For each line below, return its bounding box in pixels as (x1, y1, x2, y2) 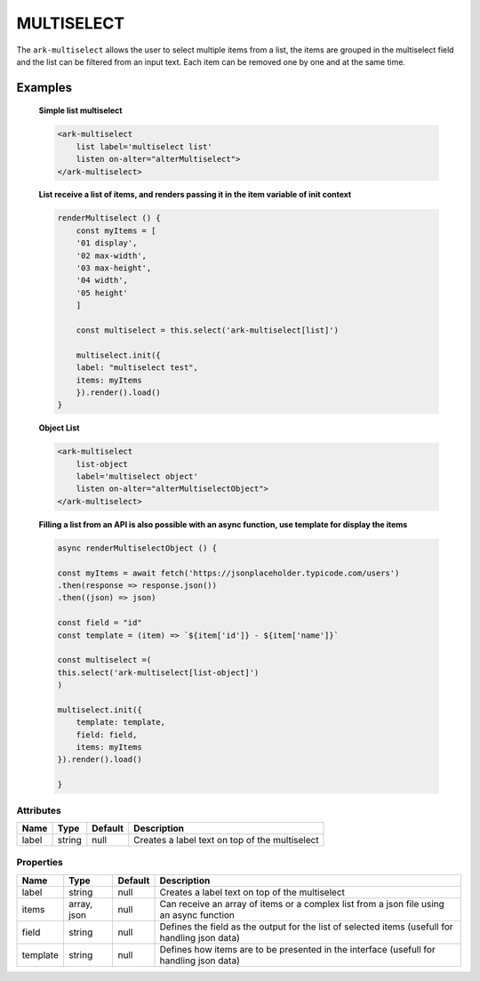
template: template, (76, 717, 166, 728)
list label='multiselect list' (76, 141, 212, 151)
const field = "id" (57, 618, 142, 628)
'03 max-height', (76, 263, 152, 273)
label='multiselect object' (76, 471, 199, 482)
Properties (16, 856, 64, 869)
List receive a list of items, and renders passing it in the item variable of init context (38, 189, 352, 200)
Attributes (16, 804, 61, 816)
